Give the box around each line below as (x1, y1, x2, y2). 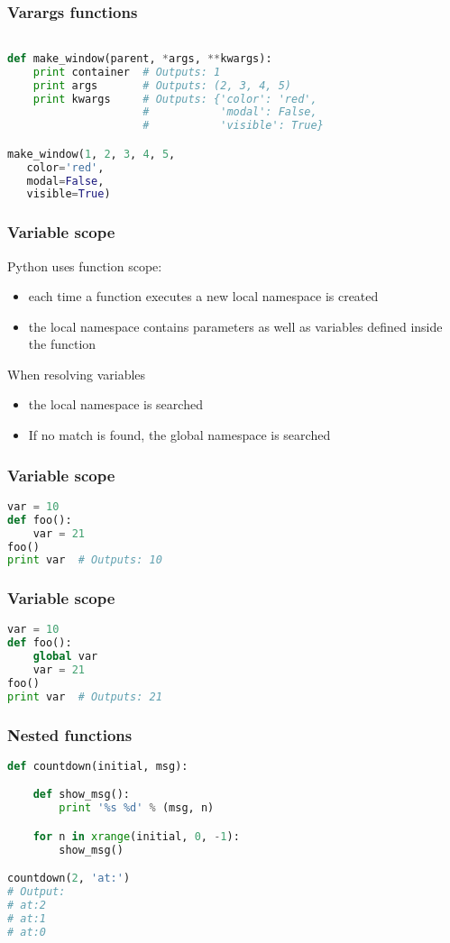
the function (28, 334, 96, 353)
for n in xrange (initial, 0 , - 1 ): (32, 829, 240, 843)
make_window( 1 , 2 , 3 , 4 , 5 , (7, 147, 176, 160)
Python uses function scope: (7, 256, 162, 275)
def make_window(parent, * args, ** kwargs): (7, 51, 272, 65)
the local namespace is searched (28, 395, 203, 414)
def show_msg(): (32, 788, 131, 801)
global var (32, 650, 98, 664)
